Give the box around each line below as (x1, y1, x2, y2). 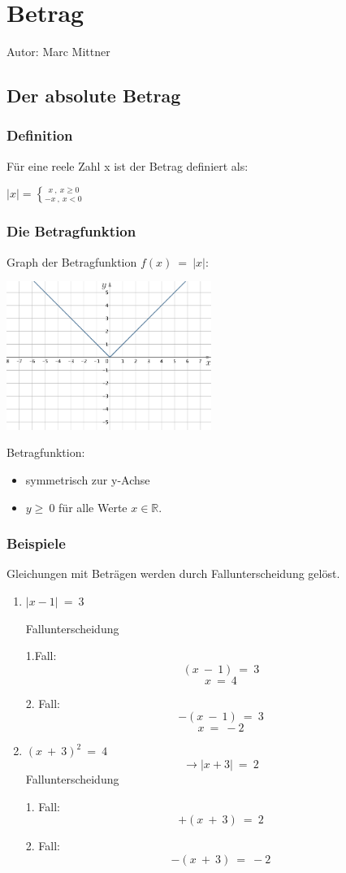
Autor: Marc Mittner (6, 43, 110, 60)
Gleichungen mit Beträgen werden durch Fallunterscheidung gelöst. (6, 565, 340, 582)
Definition (6, 125, 73, 145)
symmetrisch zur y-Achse (25, 471, 150, 489)
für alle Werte (58, 498, 128, 515)
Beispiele (6, 533, 66, 554)
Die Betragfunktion (6, 221, 136, 241)
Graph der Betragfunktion (6, 253, 137, 270)
